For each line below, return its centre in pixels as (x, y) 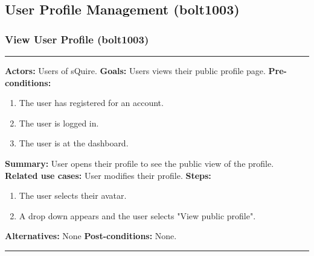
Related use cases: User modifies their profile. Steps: (108, 175)
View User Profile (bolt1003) (77, 39)
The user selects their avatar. (73, 195)
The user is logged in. (59, 123)
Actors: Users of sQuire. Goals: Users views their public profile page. (135, 70)
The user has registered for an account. (91, 103)
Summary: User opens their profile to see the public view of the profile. (139, 163)
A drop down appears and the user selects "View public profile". (137, 215)
